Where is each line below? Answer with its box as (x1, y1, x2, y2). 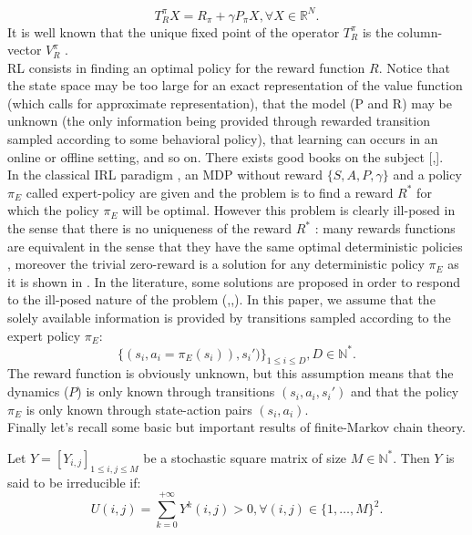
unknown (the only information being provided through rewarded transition (7, 111, 430, 130)
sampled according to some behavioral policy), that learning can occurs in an (7, 129, 438, 149)
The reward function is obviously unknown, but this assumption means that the (7, 364, 454, 383)
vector (7, 40, 42, 59)
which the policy (7, 201, 99, 220)
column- (397, 22, 443, 41)
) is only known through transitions (77, 382, 275, 401)
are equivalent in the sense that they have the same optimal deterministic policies (7, 236, 463, 255)
